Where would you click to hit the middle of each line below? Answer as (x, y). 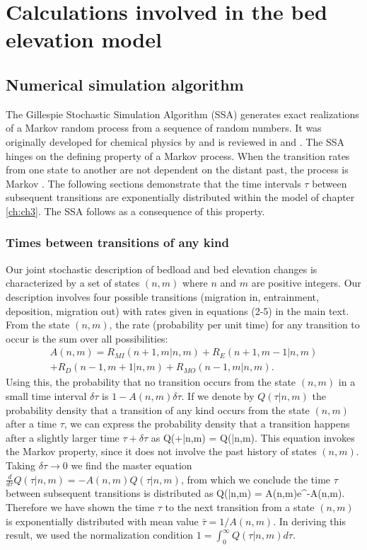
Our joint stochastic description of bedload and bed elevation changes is (162, 269)
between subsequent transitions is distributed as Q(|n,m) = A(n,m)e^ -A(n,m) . (175, 493)
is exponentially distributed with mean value (102, 521)
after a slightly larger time (63, 437)
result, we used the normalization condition (100, 535)
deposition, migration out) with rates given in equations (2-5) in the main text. (177, 310)
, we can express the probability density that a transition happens (207, 424)
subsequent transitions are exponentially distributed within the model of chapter (180, 197)
